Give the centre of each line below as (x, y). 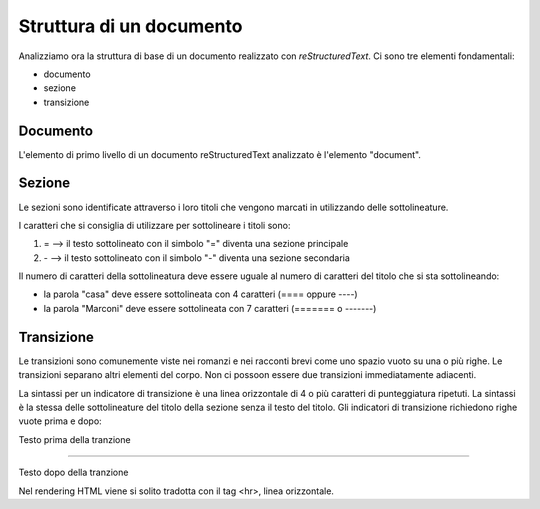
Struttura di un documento (130, 26)
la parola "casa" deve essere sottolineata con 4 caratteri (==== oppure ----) (201, 294)
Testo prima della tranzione (74, 439)
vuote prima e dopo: (60, 421)
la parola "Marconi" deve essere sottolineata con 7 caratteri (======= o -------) (210, 308)
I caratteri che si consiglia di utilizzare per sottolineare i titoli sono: (154, 225)
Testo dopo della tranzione (73, 472)
